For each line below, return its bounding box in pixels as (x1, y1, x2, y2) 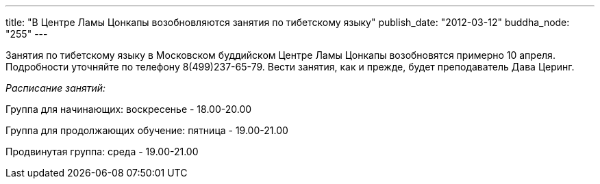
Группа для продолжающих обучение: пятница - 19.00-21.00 (5, 124, 288, 136)
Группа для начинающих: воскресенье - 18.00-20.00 (5, 103, 252, 115)
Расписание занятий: (5, 82, 106, 94)
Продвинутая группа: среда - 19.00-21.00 (5, 146, 199, 157)
